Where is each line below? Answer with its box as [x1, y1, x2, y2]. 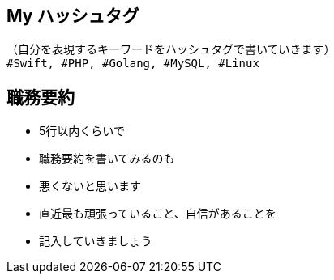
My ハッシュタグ [6, 6, 139, 26]
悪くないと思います [39, 179, 141, 193]
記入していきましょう [39, 234, 152, 248]
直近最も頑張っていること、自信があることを [39, 206, 276, 221]
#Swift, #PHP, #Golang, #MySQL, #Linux [6, 57, 259, 70]
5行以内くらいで [39, 124, 125, 138]
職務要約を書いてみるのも [39, 151, 175, 166]
